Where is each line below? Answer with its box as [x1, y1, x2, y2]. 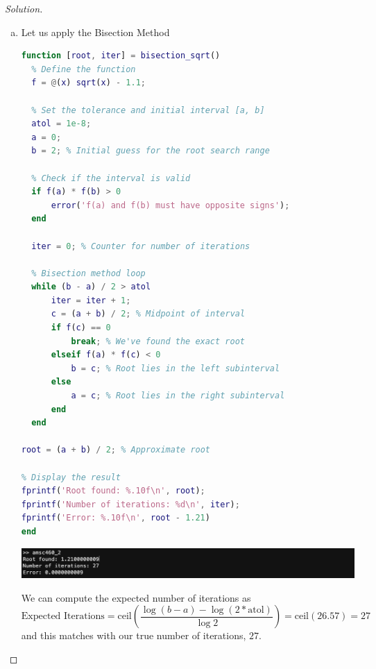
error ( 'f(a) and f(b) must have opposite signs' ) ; [51, 200, 290, 210]
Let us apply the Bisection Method [21, 24, 170, 39]
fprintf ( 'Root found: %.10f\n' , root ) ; [21, 486, 205, 496]
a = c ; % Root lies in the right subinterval [71, 391, 285, 401]
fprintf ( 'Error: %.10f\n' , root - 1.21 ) [21, 513, 210, 523]
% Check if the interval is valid [31, 173, 191, 183]
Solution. [5, 1, 43, 15]
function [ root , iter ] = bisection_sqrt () [21, 51, 221, 61]
